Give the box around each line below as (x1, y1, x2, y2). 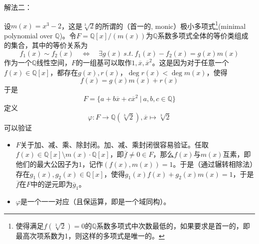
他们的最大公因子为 (15, 158, 79, 169)
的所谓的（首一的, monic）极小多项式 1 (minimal (95, 19, 246, 31)
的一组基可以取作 (76, 57, 132, 68)
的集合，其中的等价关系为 (4, 40, 88, 50)
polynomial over (4, 30, 53, 40)
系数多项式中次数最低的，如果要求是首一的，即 (96, 220, 250, 231)
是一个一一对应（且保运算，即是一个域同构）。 (20, 196, 170, 207)
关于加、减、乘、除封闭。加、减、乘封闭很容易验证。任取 (20, 139, 209, 149)
